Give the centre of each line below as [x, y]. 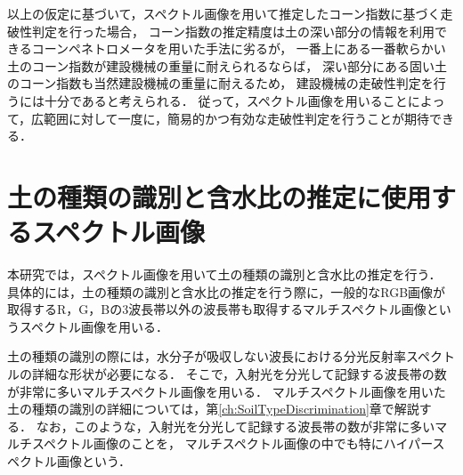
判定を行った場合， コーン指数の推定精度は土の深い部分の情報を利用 [233, 31]
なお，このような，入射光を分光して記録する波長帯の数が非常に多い [236, 426]
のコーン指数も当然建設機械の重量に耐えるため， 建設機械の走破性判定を [220, 83]
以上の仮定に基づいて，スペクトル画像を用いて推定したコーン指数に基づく [224, 13]
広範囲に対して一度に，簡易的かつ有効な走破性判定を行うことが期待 [230, 118]
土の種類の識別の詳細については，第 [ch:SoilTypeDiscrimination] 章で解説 [213, 409]
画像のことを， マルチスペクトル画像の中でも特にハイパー [263, 443]
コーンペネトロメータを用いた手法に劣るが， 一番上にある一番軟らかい [239, 48]
